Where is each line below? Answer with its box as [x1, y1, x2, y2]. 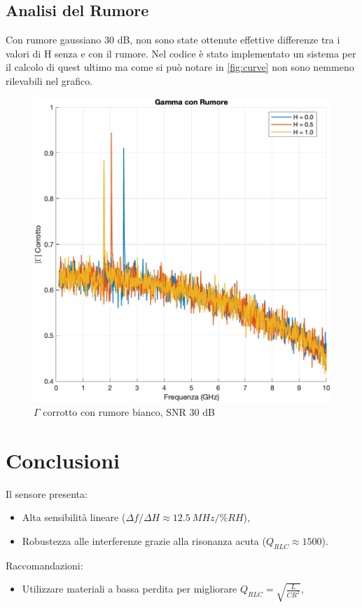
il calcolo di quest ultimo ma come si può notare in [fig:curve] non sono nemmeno [6, 60, 354, 74]
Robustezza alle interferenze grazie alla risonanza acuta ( [22, 533, 266, 548]
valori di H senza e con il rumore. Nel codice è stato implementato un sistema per [6, 46, 356, 60]
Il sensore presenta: [6, 486, 88, 501]
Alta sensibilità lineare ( [22, 510, 126, 525]
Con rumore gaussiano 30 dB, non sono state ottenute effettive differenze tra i [6, 32, 340, 47]
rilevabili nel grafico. [6, 73, 93, 88]
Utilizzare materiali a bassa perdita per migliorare [22, 581, 237, 596]
